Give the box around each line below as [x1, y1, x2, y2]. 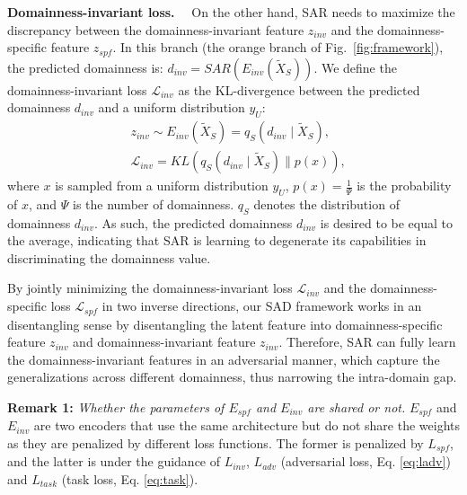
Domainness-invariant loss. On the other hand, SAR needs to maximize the [7, 3, 455, 21]
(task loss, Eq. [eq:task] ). [61, 469, 198, 488]
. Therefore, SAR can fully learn [278, 332, 456, 351]
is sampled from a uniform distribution [55, 176, 269, 195]
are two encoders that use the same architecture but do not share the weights [33, 416, 461, 435]
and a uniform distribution [98, 98, 245, 117]
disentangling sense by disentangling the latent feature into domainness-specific [7, 314, 443, 333]
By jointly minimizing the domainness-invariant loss [7, 278, 293, 297]
